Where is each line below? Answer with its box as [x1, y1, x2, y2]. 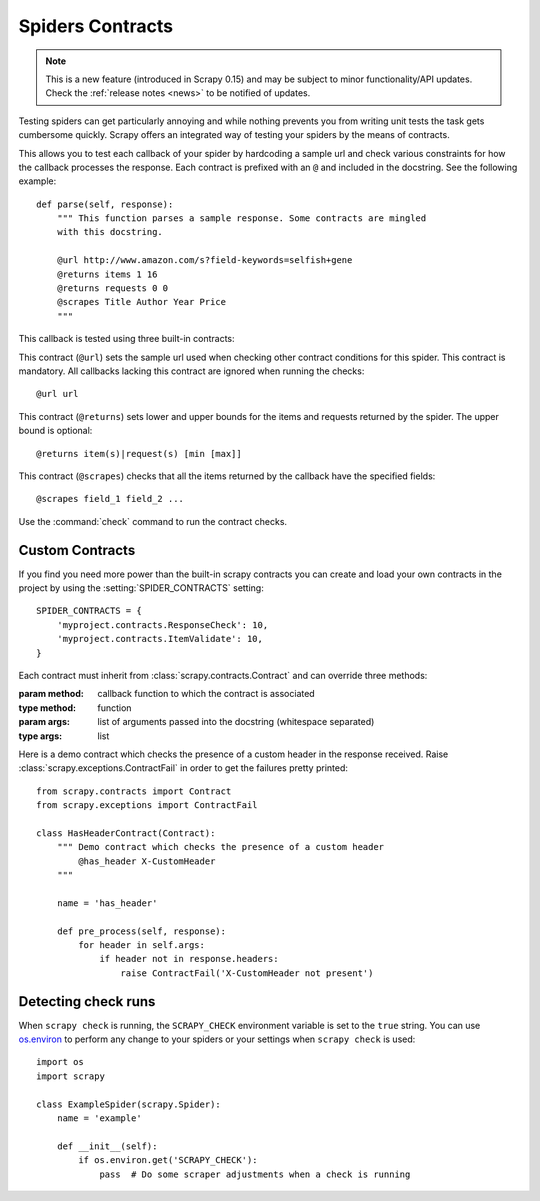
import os [36, 1056, 84, 1068]
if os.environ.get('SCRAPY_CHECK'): [78, 1155, 259, 1166]
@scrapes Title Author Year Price [56, 296, 227, 308]
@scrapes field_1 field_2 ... [36, 493, 185, 505]
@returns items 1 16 [56, 268, 158, 280]
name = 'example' [56, 1113, 142, 1124]
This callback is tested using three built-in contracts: [18, 333, 235, 345]
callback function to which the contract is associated [97, 688, 315, 700]
